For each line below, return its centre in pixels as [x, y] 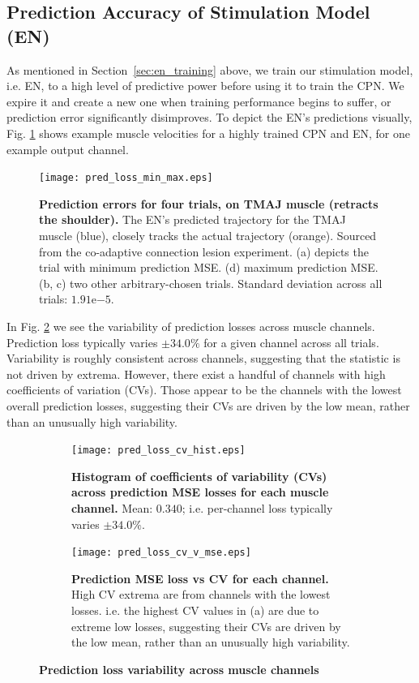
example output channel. [68, 149]
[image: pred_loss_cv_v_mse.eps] [161, 553]
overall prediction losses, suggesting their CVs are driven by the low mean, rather [208, 405]
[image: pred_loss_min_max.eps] [126, 178]
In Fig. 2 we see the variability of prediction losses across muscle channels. [191, 326]
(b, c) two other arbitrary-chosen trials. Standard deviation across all [211, 283]
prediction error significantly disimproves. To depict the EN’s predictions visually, [209, 117]
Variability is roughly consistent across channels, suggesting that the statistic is [203, 358]
